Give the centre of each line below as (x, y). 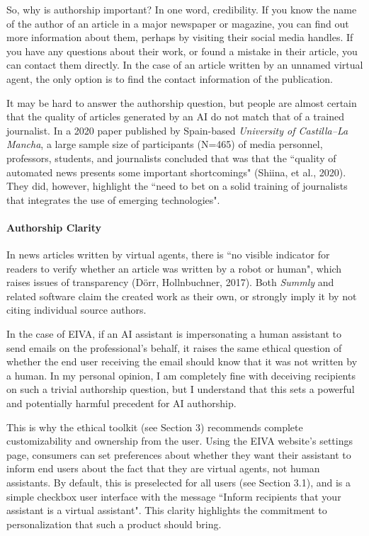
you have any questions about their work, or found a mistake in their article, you (182, 51)
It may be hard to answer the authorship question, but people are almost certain (182, 102)
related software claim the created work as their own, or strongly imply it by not (182, 296)
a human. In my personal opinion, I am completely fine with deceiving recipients (181, 375)
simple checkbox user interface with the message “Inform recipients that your (174, 496)
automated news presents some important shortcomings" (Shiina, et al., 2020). (176, 172)
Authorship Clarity (54, 227)
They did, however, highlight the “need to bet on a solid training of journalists (177, 186)
